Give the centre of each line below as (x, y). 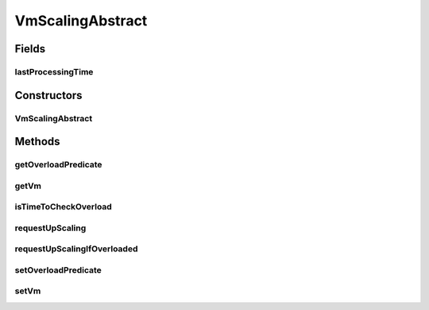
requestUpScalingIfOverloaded (76, 249)
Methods (37, 142)
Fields (30, 49)
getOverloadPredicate (58, 165)
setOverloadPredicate (58, 270)
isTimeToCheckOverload (64, 207)
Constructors (48, 95)
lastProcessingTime (54, 71)
